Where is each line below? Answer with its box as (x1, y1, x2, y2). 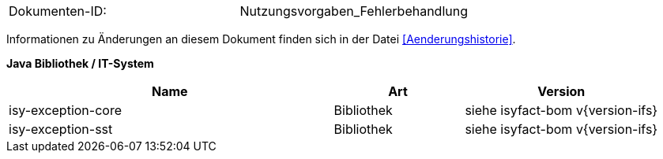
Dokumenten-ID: (9, 3, 107, 19)
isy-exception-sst (9, 121, 113, 137)
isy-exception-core (9, 102, 122, 118)
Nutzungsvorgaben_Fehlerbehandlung (239, 3, 468, 19)
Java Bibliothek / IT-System (6, 57, 154, 70)
